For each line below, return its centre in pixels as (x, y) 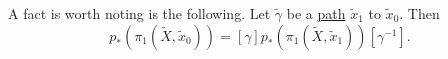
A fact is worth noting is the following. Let (139, 13)
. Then (419, 13)
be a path (316, 13)
